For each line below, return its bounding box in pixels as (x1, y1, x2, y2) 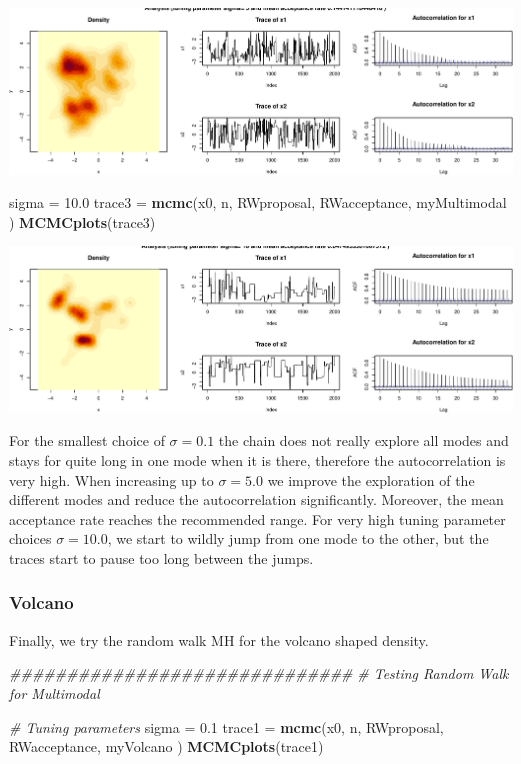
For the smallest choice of (9, 430, 165, 451)
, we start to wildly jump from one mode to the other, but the (107, 528, 489, 549)
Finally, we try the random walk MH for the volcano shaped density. (9, 629, 429, 650)
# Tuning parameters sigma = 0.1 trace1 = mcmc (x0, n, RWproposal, (9, 716, 444, 737)
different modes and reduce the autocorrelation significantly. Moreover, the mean (9, 489, 504, 510)
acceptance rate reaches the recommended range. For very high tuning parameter (9, 508, 506, 529)
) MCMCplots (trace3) (9, 211, 156, 232)
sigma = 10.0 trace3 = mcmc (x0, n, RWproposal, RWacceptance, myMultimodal (9, 192, 507, 213)
